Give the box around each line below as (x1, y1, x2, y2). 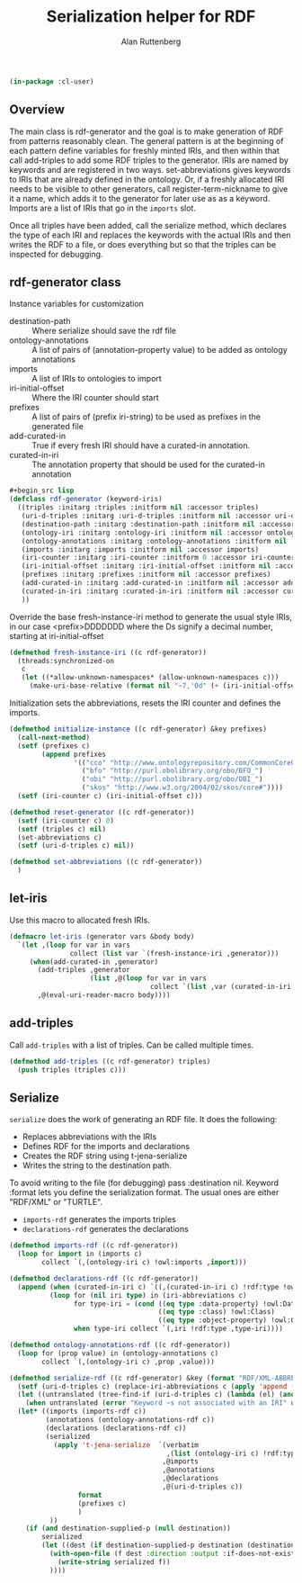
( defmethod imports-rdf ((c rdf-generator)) (9, 1241, 179, 1250)
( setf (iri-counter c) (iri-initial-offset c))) (17, 792, 203, 801)
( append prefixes (41, 750, 106, 759)
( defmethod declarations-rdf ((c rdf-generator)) (9, 1273, 200, 1283)
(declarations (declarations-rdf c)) (45, 1424, 187, 1433)
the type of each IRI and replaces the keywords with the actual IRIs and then (9, 229, 291, 240)
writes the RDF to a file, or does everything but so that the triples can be (9, 238, 277, 249)
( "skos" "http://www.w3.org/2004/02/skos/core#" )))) (81, 783, 283, 793)
